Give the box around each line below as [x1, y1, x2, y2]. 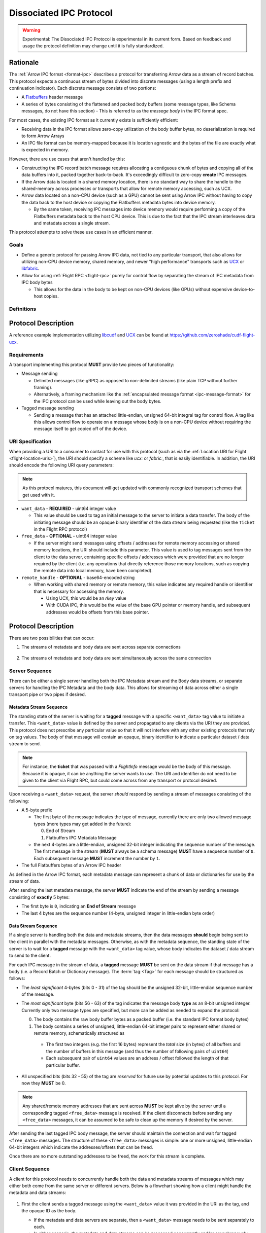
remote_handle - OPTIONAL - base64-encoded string [21, 575, 135, 580]
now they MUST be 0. [21, 1080, 66, 1086]
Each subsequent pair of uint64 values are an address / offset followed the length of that [46, 1055, 229, 1061]
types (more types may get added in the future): [33, 821, 132, 827]
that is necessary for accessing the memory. [33, 588, 124, 594]
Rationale [9, 58, 39, 67]
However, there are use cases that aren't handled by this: [9, 156, 125, 162]
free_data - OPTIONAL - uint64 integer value [21, 533, 117, 539]
